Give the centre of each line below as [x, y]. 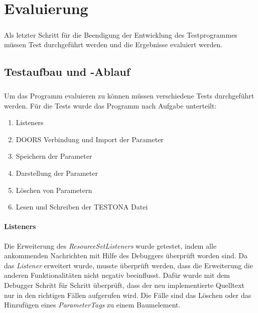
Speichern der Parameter [54, 156]
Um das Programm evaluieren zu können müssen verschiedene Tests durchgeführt [129, 96]
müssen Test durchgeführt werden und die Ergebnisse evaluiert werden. [113, 44]
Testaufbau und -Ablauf [67, 72]
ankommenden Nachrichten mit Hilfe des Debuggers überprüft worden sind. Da [126, 255]
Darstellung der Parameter [57, 173]
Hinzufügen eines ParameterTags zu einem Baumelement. [92, 305]
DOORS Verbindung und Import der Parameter [90, 139]
